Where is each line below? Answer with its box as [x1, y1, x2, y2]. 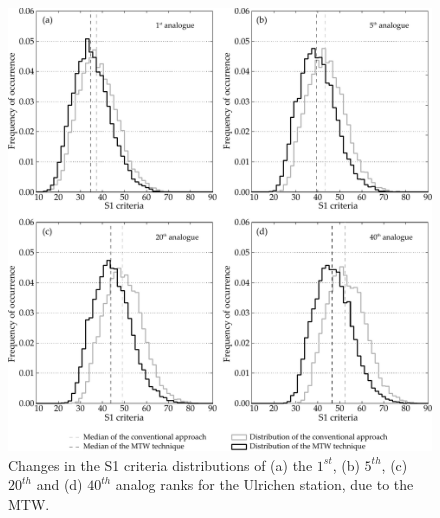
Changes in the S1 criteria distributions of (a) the [8, 454, 313, 475]
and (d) [36, 474, 83, 495]
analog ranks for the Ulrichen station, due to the [115, 474, 414, 495]
